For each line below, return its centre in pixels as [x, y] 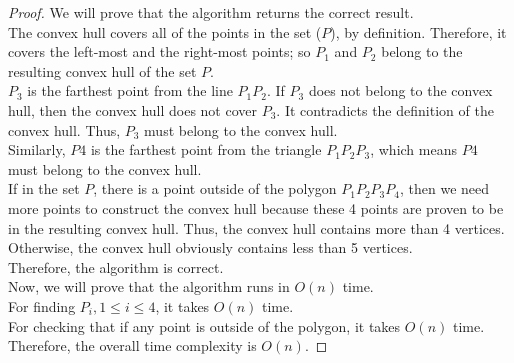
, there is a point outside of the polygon [215, 188]
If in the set [44, 188]
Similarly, [37, 149]
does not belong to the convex [400, 90]
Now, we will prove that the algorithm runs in [149, 286]
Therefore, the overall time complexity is [132, 345]
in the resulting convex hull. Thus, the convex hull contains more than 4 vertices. [256, 227]
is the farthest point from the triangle [206, 149]
